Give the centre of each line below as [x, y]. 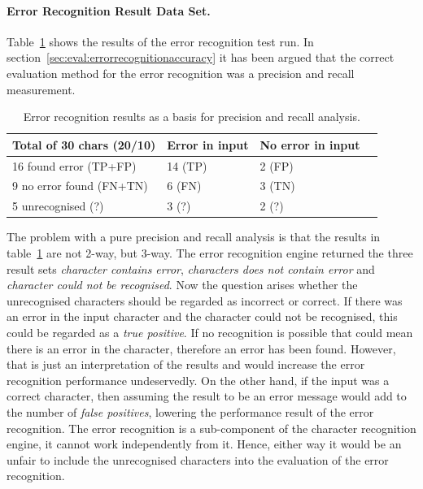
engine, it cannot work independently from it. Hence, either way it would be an [204, 444]
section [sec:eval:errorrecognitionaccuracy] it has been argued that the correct [201, 57]
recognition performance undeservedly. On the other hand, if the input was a [198, 380]
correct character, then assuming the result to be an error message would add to [207, 396]
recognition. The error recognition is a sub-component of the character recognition [211, 428]
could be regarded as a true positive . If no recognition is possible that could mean [210, 332]
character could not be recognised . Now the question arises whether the [182, 285]
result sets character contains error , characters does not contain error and [191, 268]
